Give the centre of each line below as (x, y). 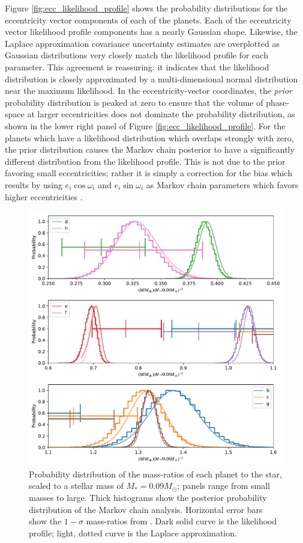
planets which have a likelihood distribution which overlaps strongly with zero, (149, 137)
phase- (278, 102)
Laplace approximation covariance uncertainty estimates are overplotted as (142, 43)
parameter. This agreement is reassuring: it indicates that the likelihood (137, 66)
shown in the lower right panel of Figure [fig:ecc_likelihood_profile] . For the (145, 125)
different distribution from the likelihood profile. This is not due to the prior (145, 161)
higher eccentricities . (44, 196)
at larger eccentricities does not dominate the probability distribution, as (161, 114)
